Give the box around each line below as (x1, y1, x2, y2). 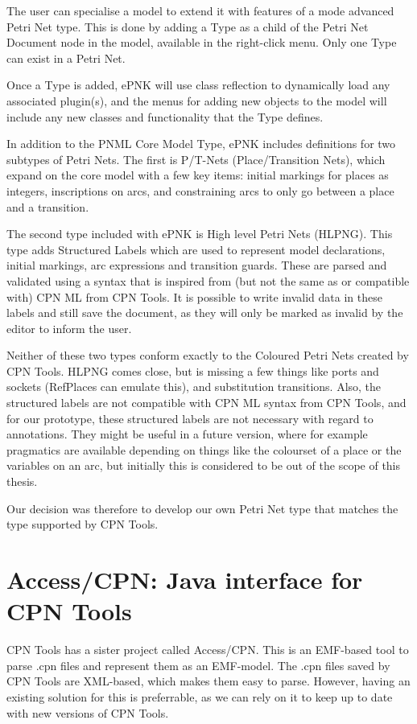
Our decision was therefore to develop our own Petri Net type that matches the (6, 500, 398, 516)
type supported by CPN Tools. (6, 516, 159, 533)
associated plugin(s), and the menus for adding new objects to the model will (6, 92, 387, 109)
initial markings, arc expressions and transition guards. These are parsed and (6, 257, 387, 274)
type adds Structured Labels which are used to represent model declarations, (6, 241, 386, 257)
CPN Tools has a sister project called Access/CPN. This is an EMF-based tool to (6, 641, 409, 658)
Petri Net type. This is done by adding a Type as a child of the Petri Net (6, 18, 369, 35)
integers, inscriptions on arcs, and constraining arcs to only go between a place (6, 182, 394, 199)
